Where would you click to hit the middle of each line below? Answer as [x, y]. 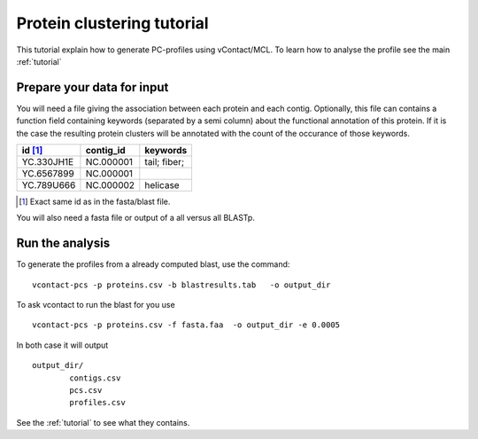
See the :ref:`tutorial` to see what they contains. [103, 422]
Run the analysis [63, 243]
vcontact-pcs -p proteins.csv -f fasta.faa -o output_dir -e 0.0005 [186, 325]
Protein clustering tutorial [112, 23]
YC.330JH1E [48, 162]
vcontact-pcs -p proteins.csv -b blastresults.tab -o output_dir [181, 285]
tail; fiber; [165, 162]
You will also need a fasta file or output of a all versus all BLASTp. [136, 218]
